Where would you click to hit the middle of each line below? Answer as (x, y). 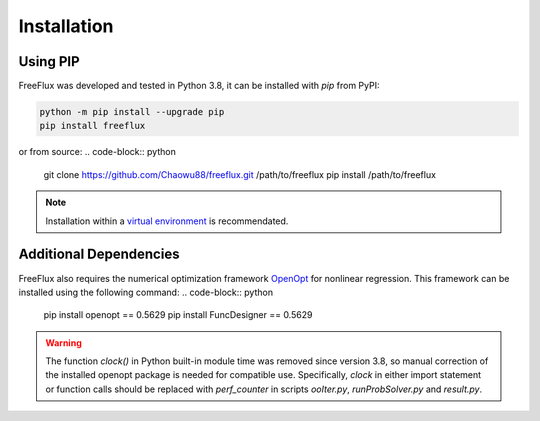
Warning (63, 342)
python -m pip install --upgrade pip (132, 112)
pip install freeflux (92, 126)
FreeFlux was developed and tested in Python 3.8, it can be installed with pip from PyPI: (199, 86)
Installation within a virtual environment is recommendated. (167, 221)
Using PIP (49, 61)
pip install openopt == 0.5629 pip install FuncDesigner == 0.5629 (178, 315)
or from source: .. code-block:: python (97, 152)
